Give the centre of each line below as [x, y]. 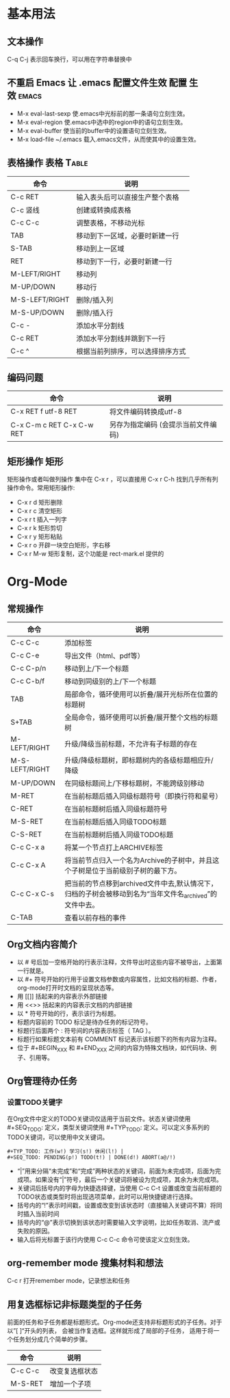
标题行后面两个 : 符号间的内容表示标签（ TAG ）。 [86, 1031]
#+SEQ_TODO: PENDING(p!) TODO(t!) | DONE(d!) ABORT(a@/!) [91, 1157]
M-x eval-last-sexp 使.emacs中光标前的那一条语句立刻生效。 [103, 113]
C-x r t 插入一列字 [42, 520]
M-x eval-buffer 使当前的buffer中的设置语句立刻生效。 [93, 130]
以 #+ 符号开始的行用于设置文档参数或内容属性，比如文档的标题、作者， [118, 979]
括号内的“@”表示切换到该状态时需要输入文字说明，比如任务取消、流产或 [118, 1222]
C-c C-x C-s [33, 894]
